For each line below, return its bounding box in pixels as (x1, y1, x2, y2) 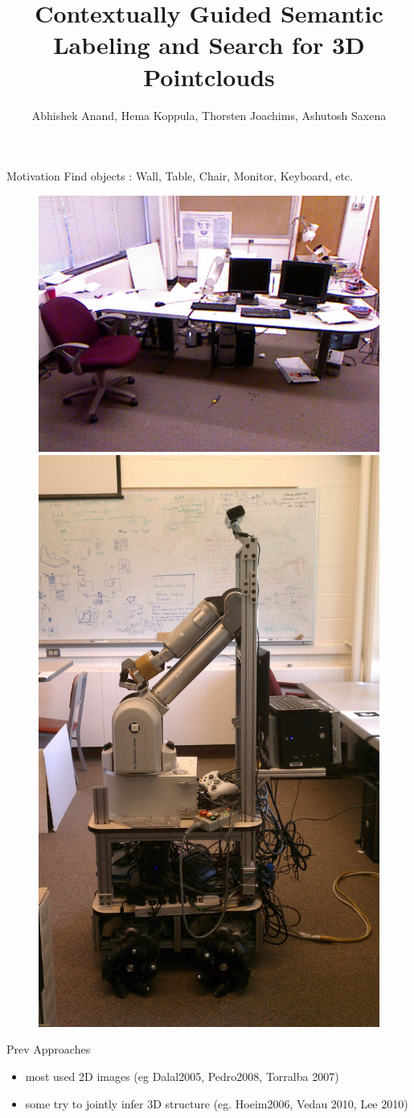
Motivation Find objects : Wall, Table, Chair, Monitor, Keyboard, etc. (6, 168, 353, 184)
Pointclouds (143, 60, 275, 93)
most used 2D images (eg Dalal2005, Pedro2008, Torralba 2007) (25, 1067, 339, 1084)
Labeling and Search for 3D (53, 28, 365, 61)
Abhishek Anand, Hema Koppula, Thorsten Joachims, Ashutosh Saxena (31, 106, 387, 123)
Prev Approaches (6, 1041, 91, 1058)
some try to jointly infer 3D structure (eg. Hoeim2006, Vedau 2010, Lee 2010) (25, 1095, 408, 1112)
